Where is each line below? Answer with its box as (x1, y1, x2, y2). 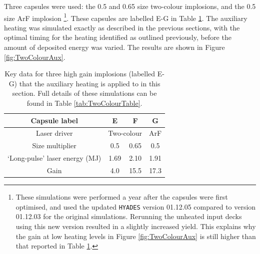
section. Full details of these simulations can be (12, 88, 157, 98)
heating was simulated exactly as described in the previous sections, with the (4, 22, 240, 32)
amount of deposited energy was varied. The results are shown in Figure (4, 42, 225, 52)
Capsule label (30, 115, 78, 125)
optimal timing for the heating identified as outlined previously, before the (4, 32, 231, 42)
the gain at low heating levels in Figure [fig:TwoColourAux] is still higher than (15, 231, 256, 241)
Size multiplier (32, 140, 76, 151)
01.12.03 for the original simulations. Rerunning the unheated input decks (15, 211, 242, 222)
